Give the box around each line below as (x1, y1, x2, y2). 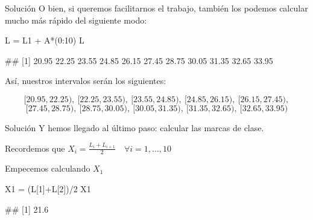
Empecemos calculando (5, 162, 90, 175)
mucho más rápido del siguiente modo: (5, 13, 147, 26)
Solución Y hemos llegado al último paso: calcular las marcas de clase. (5, 121, 264, 134)
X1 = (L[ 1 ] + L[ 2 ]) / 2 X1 (5, 182, 91, 195)
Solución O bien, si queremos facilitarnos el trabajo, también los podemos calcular (5, 2, 308, 14)
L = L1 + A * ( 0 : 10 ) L (5, 34, 84, 47)
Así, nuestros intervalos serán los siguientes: (5, 74, 166, 87)
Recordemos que (5, 141, 65, 154)
